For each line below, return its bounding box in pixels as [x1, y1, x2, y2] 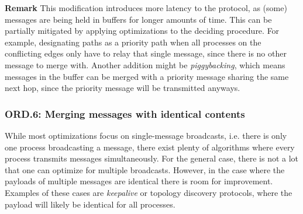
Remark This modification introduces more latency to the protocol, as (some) [5, 2, 287, 13]
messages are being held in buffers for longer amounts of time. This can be [5, 13, 272, 25]
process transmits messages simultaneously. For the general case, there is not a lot [5, 152, 299, 164]
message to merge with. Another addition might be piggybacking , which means [5, 58, 285, 71]
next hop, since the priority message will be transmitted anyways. [5, 82, 240, 94]
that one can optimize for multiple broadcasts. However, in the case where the [5, 163, 285, 176]
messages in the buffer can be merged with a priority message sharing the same [5, 70, 289, 82]
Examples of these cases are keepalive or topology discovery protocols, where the [5, 186, 292, 198]
